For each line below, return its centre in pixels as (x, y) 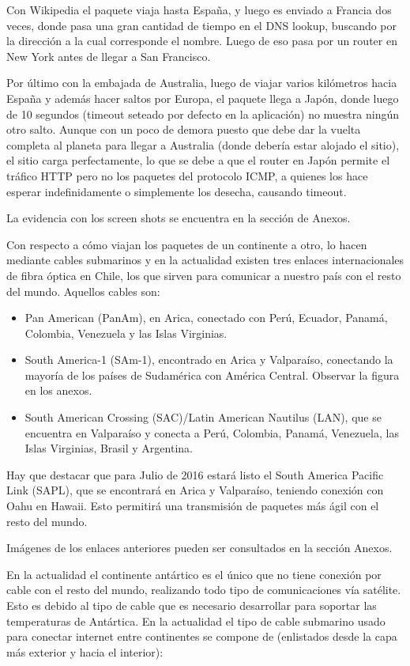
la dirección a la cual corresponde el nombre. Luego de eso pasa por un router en (202, 41)
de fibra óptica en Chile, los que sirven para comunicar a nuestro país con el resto (204, 275)
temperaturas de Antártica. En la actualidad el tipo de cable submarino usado (196, 621)
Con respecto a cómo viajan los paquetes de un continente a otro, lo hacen (187, 244)
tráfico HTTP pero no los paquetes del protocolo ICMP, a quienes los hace (187, 175)
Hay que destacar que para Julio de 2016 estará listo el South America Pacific (195, 474)
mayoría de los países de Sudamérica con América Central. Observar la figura (212, 375)
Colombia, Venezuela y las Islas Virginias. (126, 333)
